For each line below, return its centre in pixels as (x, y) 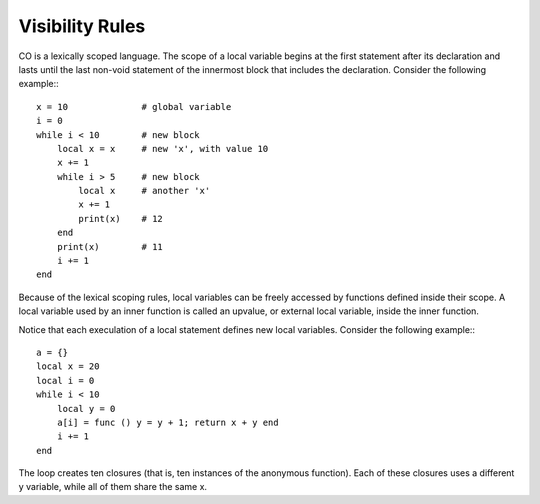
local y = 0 (86, 408)
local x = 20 (68, 366)
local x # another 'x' (144, 191)
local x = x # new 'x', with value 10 (162, 148)
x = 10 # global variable (134, 106)
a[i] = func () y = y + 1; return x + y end (167, 422)
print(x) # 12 (121, 218)
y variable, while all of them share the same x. (113, 487)
